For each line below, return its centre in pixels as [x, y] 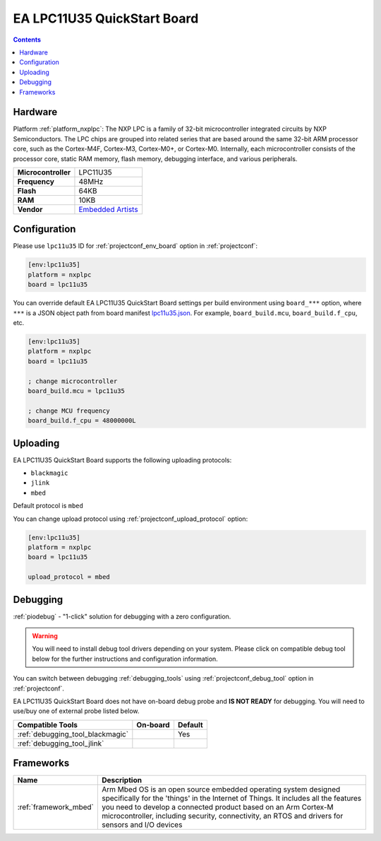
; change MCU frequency [69, 411]
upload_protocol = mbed [69, 577]
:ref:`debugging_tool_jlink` [61, 743]
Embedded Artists [108, 209]
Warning [45, 636]
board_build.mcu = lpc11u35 [76, 391]
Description [122, 780]
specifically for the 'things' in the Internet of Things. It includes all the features [231, 799]
